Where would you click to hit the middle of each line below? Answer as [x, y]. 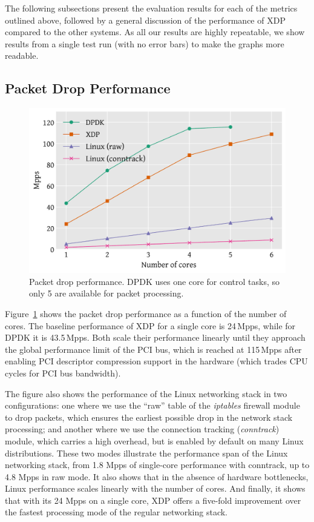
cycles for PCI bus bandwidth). [63, 373]
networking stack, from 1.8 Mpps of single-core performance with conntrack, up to [157, 465]
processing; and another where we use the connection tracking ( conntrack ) [142, 429]
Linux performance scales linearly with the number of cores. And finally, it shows [155, 488]
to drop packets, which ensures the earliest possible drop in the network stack [149, 417]
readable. [22, 55]
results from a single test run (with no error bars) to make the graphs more [145, 43]
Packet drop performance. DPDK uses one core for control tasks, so [154, 281]
